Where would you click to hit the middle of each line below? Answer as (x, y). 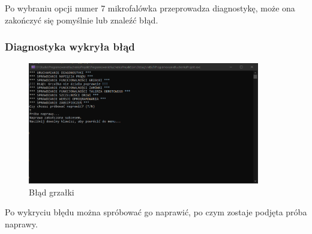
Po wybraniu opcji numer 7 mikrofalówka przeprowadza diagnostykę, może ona (150, 8)
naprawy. (21, 223)
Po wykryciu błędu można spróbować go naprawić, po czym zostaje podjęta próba (156, 212)
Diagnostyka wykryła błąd (70, 47)
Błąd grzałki (52, 192)
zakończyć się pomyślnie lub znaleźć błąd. (82, 20)
